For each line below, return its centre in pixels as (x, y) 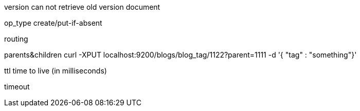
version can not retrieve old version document (82, 7)
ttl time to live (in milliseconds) (56, 71)
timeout (17, 87)
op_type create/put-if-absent (53, 23)
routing (16, 39)
